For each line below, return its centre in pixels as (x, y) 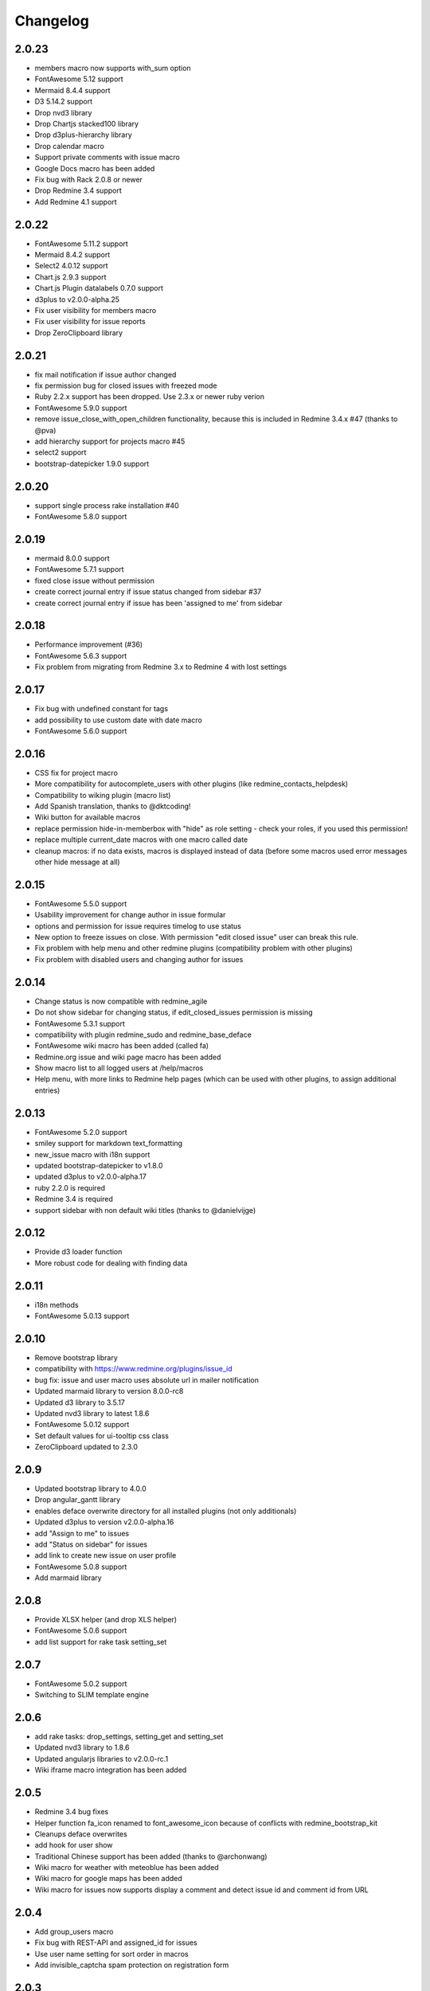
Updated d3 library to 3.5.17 (80, 1402)
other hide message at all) (77, 862)
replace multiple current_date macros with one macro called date (141, 839)
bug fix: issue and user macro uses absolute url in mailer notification (147, 1380)
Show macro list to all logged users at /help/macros (119, 1068)
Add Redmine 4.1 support (76, 201)
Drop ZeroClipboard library (79, 332)
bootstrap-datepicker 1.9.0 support (92, 464)
